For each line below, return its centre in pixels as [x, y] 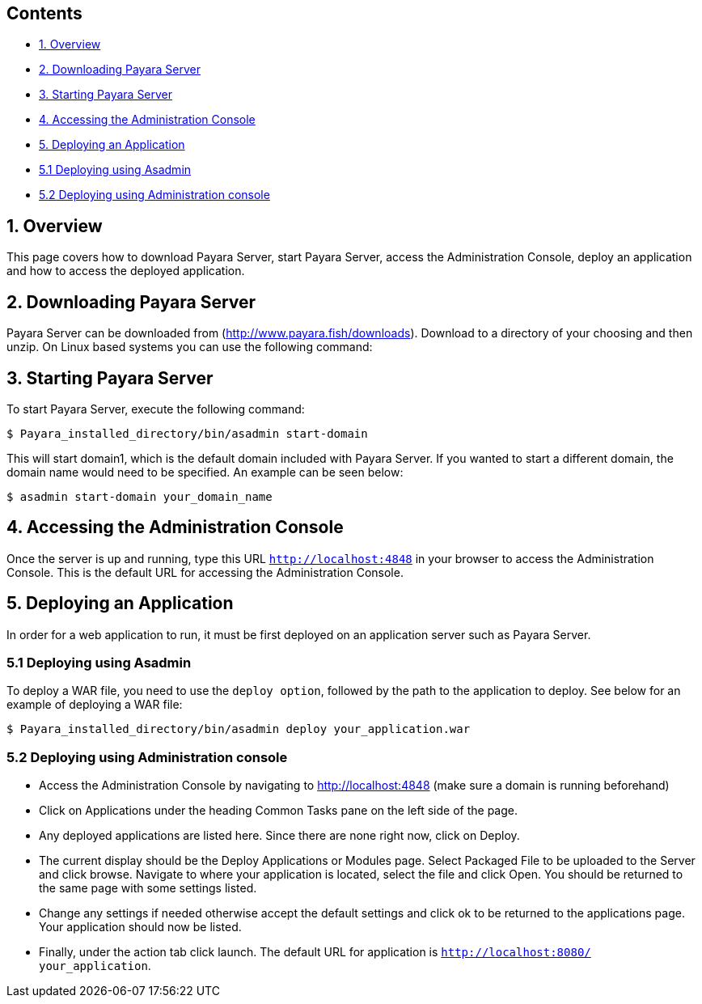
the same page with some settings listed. [148, 888]
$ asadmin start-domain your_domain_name [140, 496]
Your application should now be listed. [140, 927]
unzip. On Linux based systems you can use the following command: [190, 347]
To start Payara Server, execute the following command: [156, 409]
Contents [44, 13]
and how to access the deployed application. [126, 271]
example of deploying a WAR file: [95, 705]
